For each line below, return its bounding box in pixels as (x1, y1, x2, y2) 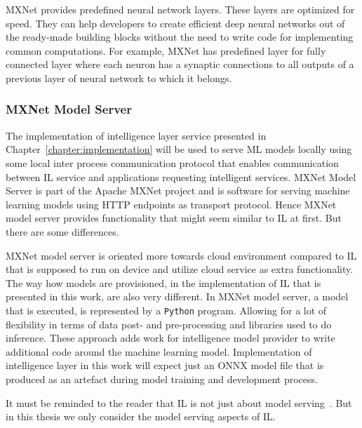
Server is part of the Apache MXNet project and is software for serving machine (6, 183, 350, 198)
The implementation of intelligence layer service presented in (6, 128, 267, 142)
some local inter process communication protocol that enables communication (6, 155, 339, 170)
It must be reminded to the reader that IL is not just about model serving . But (6, 395, 352, 410)
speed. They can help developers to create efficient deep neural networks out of (6, 15, 345, 30)
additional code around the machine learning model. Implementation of (6, 344, 312, 359)
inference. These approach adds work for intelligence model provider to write (6, 330, 335, 345)
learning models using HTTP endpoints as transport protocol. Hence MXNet (6, 196, 337, 211)
